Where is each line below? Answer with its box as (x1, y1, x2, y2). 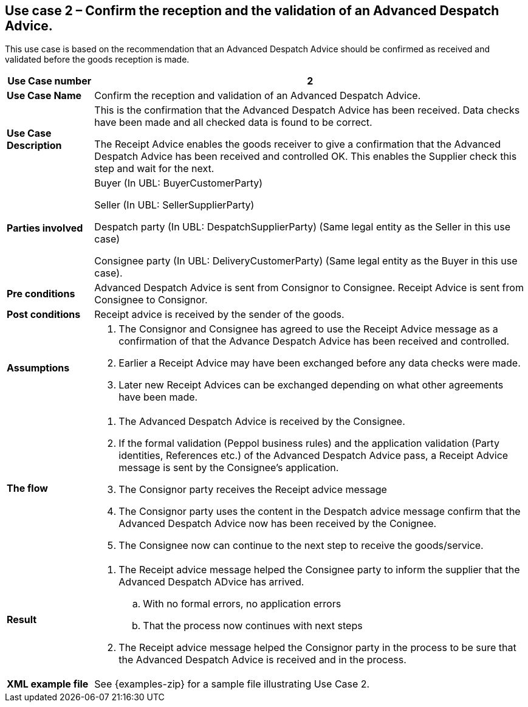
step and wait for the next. (94, 162, 214, 175)
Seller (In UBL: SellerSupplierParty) (94, 199, 255, 212)
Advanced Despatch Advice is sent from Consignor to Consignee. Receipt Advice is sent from (94, 281, 524, 294)
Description (7, 139, 62, 152)
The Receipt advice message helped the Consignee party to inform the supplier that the (118, 564, 520, 576)
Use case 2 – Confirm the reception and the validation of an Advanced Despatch (5, 3, 499, 18)
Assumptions (7, 362, 70, 374)
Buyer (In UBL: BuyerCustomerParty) (94, 177, 263, 190)
